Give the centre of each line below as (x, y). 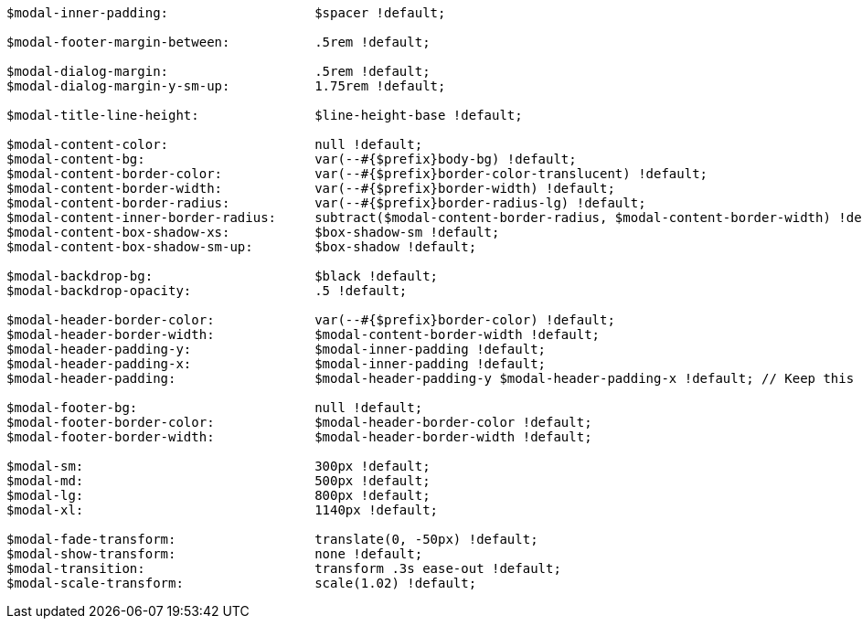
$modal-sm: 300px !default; (218, 466)
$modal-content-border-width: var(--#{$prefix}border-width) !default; (311, 188)
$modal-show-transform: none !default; (215, 554)
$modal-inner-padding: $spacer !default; (226, 13)
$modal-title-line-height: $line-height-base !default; (265, 115)
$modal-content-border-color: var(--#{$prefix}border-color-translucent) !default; (357, 174)
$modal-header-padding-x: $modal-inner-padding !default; (277, 364)
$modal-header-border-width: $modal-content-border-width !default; (303, 334)
